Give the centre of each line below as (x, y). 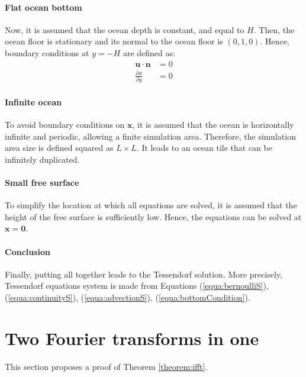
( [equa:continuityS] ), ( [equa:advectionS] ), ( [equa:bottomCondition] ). (128, 297)
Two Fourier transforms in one (132, 338)
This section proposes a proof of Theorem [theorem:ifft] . (106, 366)
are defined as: (149, 52)
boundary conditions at (47, 52)
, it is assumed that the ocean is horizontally (213, 125)
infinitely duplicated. (42, 159)
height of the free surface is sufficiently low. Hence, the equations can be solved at (153, 216)
